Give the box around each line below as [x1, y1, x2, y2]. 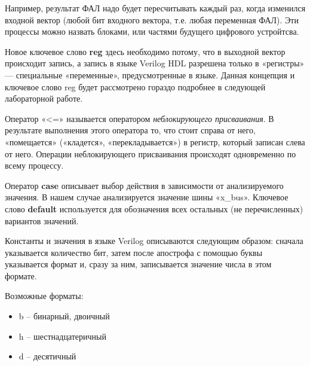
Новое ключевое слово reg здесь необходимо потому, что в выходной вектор [5, 45, 286, 57]
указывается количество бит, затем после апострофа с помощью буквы [5, 246, 263, 258]
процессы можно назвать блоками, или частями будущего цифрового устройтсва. [5, 25, 299, 38]
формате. [5, 269, 37, 282]
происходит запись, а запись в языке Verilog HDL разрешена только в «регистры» [5, 57, 305, 69]
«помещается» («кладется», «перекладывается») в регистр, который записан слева [5, 135, 305, 148]
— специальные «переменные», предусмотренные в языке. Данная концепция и [5, 68, 295, 81]
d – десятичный [19, 350, 76, 362]
